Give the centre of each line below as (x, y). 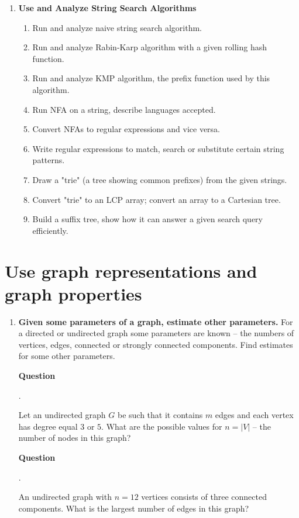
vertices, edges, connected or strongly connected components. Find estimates (156, 344)
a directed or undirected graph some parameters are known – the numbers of (156, 333)
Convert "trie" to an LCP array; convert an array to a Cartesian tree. (157, 199)
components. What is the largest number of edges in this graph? (134, 508)
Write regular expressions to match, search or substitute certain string (158, 148)
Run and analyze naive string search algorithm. (117, 27)
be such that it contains (160, 415)
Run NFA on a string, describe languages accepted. (124, 109)
